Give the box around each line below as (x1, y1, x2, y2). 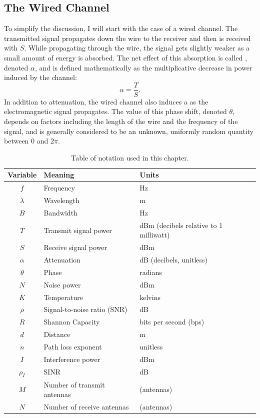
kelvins (139, 291, 160, 302)
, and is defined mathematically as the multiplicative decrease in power (34, 62, 252, 72)
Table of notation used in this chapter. (71, 152, 189, 162)
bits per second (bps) (139, 316, 204, 327)
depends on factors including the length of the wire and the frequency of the (4, 116, 238, 126)
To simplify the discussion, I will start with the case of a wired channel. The (4, 23, 238, 33)
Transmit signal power (43, 224, 112, 235)
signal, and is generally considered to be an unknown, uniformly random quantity (4, 125, 254, 136)
